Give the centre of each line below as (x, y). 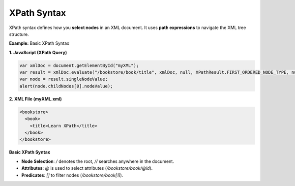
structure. (19, 34)
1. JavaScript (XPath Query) (38, 52)
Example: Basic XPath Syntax (39, 43)
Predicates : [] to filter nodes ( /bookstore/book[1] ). (72, 175)
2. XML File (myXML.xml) (36, 99)
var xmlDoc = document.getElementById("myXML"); (79, 65)
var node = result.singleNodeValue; (64, 79)
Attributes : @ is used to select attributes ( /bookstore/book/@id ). (87, 168)
